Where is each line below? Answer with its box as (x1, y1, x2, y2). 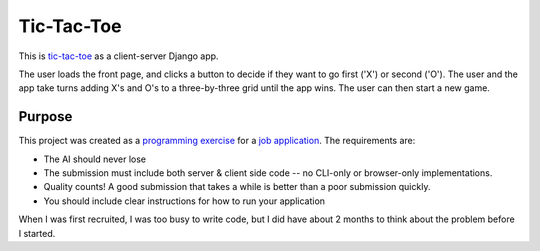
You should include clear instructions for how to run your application (43, 195, 325, 207)
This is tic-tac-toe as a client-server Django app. (18, 50, 219, 62)
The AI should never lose (43, 153, 147, 165)
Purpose (18, 108, 73, 125)
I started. (18, 227, 56, 239)
